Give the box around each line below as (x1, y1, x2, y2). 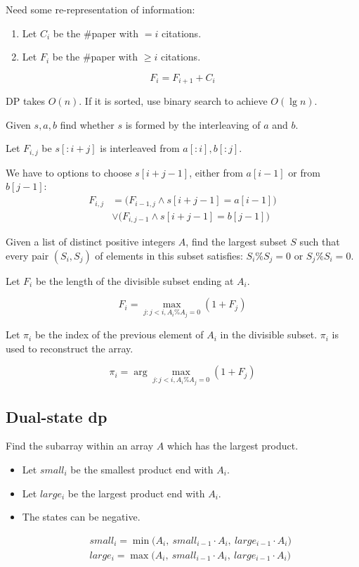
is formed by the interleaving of (125, 117, 261, 132)
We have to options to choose (6, 165, 132, 179)
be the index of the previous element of (34, 327, 204, 342)
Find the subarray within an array (6, 438, 154, 453)
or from (288, 165, 320, 179)
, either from (189, 165, 243, 179)
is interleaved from (100, 141, 180, 155)
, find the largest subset (185, 234, 287, 249)
